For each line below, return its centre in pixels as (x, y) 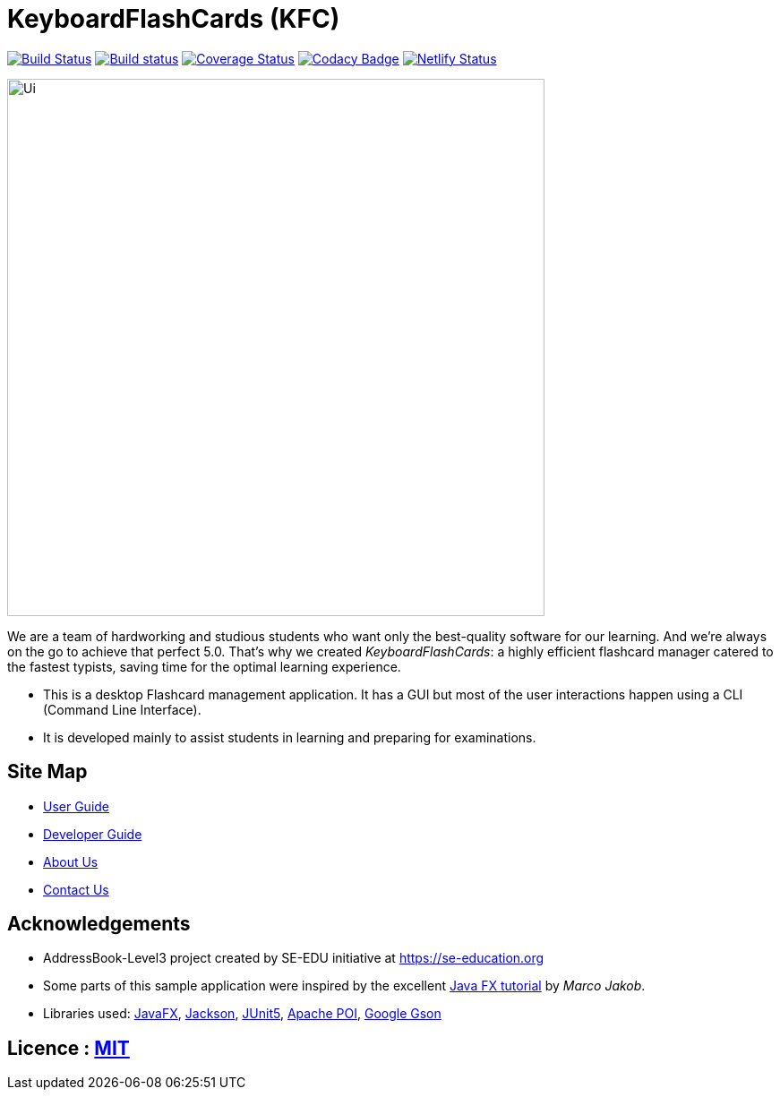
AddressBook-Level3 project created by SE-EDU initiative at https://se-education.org (294, 958)
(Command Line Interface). (122, 709)
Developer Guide (93, 834)
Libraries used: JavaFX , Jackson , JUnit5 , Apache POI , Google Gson (242, 1014)
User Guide (77, 806)
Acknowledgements (99, 924)
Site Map (47, 772)
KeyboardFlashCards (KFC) (174, 19)
